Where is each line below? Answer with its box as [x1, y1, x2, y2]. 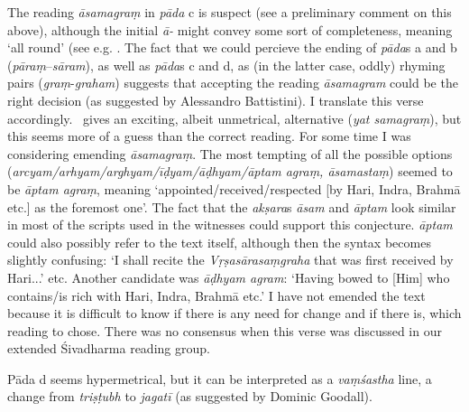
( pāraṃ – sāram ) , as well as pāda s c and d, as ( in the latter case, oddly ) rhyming [7, 55, 446, 74]
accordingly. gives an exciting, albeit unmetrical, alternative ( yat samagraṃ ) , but [7, 108, 462, 127]
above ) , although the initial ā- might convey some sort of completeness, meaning [7, 20, 453, 39]
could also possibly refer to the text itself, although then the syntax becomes [7, 232, 431, 251]
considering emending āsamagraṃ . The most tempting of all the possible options [7, 144, 453, 163]
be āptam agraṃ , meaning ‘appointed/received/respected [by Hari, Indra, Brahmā [7, 179, 461, 198]
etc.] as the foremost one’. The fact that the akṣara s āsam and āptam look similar [7, 197, 456, 216]
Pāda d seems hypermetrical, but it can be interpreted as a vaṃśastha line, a [7, 369, 432, 388]
